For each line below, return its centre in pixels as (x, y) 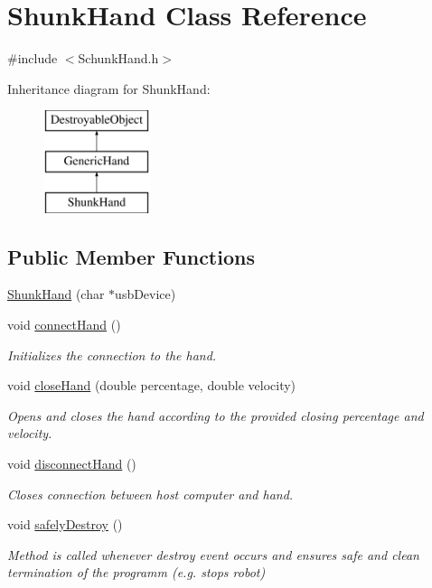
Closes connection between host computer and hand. (150, 494)
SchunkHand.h (118, 58)
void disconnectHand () (72, 464)
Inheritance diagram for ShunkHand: (109, 88)
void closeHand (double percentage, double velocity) (152, 385)
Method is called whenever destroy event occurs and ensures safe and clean (213, 554)
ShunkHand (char (56, 294)
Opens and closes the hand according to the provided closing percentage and (216, 415)
